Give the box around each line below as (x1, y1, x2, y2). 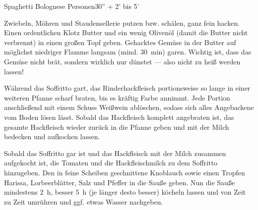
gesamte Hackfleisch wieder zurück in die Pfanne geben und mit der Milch (4, 121, 229, 132)
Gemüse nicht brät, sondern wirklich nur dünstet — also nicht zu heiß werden (4, 56, 241, 66)
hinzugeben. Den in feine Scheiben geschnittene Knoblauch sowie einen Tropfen (4, 167, 245, 177)
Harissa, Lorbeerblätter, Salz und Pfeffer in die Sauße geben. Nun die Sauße (4, 177, 235, 187)
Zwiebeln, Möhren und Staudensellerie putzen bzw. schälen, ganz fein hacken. (4, 17, 240, 28)
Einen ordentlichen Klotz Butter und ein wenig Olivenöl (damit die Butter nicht (4, 27, 248, 38)
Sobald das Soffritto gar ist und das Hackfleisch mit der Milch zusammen (4, 148, 226, 158)
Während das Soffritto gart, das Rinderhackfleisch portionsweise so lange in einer (4, 83, 251, 93)
